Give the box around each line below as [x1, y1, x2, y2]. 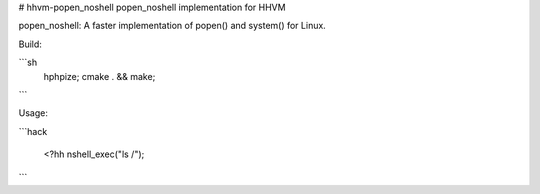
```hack [18, 125, 48, 137]
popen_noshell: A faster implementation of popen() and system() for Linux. [18, 20, 327, 32]
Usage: [18, 107, 49, 119]
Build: [18, 38, 42, 50]
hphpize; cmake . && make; [43, 70, 156, 82]
